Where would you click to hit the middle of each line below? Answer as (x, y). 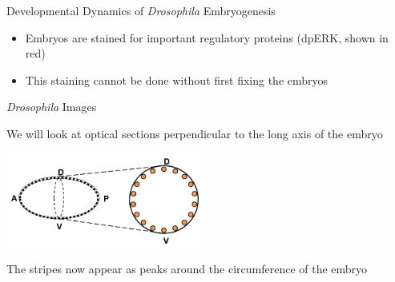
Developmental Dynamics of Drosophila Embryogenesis (141, 10)
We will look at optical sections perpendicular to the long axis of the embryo (195, 133)
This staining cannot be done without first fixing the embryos (177, 79)
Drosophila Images (52, 107)
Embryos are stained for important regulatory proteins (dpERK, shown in (207, 37)
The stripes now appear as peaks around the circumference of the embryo (187, 269)
